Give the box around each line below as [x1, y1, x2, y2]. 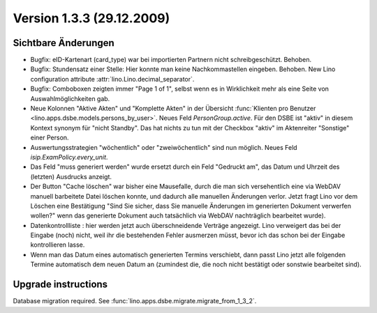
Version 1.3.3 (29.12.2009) [13, 10, 170, 26]
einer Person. [30, 133, 69, 142]
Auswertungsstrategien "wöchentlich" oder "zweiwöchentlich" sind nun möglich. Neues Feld [30, 143, 297, 151]
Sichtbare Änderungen [13, 37, 114, 49]
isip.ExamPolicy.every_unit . [30, 153, 108, 161]
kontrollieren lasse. [30, 241, 85, 249]
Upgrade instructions [13, 279, 108, 291]
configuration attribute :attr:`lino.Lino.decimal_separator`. [30, 75, 195, 83]
